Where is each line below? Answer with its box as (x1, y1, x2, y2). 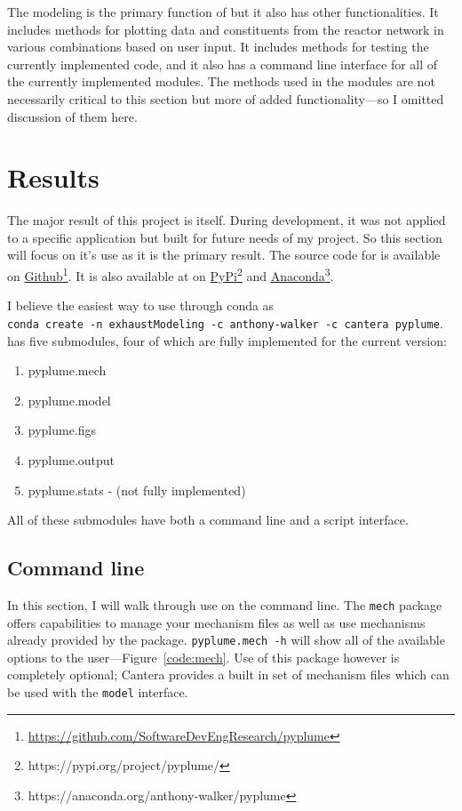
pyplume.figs (28, 421, 97, 439)
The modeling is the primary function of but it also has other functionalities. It (7, 3, 439, 20)
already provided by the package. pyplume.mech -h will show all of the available (7, 630, 445, 649)
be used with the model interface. (7, 683, 188, 702)
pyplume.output (28, 450, 115, 469)
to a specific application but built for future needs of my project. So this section (7, 228, 442, 246)
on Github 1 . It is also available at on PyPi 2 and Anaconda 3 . (7, 264, 334, 285)
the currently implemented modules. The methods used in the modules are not (7, 72, 435, 91)
